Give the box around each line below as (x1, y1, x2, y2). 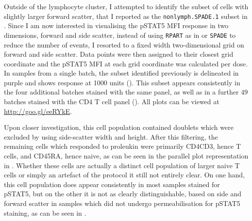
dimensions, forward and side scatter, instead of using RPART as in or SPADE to (4, 30, 236, 40)
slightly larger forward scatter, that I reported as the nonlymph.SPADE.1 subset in (4, 11, 248, 21)
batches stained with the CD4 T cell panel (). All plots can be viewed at (4, 96, 219, 107)
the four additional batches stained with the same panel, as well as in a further (4, 87, 239, 97)
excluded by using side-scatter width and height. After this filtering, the (4, 131, 218, 142)
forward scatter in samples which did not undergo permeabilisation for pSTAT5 (4, 198, 240, 208)
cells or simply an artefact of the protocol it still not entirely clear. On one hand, (4, 170, 245, 180)
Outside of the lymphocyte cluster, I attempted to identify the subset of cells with (4, 1, 249, 11)
